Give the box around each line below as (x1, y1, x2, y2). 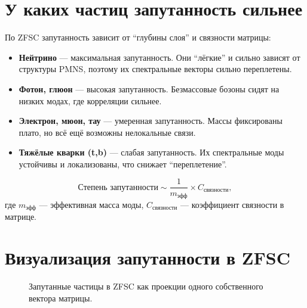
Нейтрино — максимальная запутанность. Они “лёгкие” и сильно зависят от (19, 51, 300, 63)
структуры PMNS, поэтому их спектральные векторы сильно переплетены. (19, 63, 292, 75)
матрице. (5, 210, 36, 223)
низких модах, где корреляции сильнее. (19, 94, 162, 107)
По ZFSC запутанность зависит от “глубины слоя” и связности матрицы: (5, 31, 271, 43)
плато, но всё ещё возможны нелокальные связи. (19, 126, 196, 138)
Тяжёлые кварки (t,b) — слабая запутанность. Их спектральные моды (19, 146, 284, 158)
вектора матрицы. (29, 291, 93, 304)
